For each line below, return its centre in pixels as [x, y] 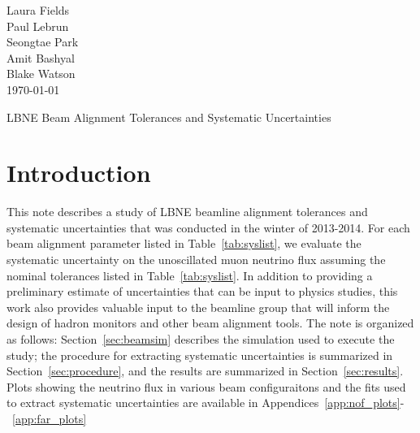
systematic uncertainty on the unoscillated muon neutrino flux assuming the [196, 260]
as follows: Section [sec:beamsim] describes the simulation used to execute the [201, 339]
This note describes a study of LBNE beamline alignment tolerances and [187, 212]
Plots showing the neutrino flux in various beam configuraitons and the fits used [206, 386]
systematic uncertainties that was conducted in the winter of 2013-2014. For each [208, 227]
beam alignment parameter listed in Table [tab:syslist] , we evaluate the [184, 243]
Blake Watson [41, 74]
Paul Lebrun [38, 26]
